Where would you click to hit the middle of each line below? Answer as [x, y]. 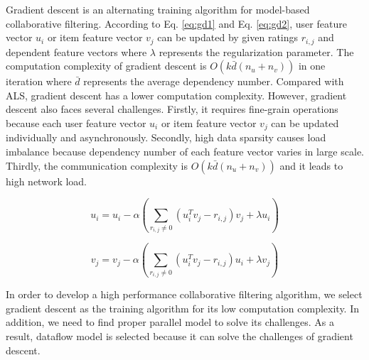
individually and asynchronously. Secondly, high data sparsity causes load [166, 137]
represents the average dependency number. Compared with [214, 81]
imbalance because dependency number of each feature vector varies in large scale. [185, 152]
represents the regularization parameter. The [256, 51]
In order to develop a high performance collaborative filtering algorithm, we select [184, 294]
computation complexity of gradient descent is [106, 66]
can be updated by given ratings [228, 37]
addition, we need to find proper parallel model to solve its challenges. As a [170, 322]
